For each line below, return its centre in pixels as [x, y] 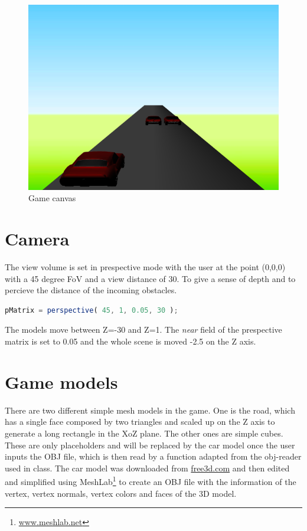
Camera [37, 239]
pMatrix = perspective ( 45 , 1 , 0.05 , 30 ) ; [92, 310]
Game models [61, 381]
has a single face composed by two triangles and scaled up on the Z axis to [140, 422]
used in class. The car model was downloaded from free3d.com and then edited [147, 468]
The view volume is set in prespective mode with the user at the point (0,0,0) [145, 267]
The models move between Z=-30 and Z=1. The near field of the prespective [143, 330]
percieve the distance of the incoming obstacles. [91, 290]
